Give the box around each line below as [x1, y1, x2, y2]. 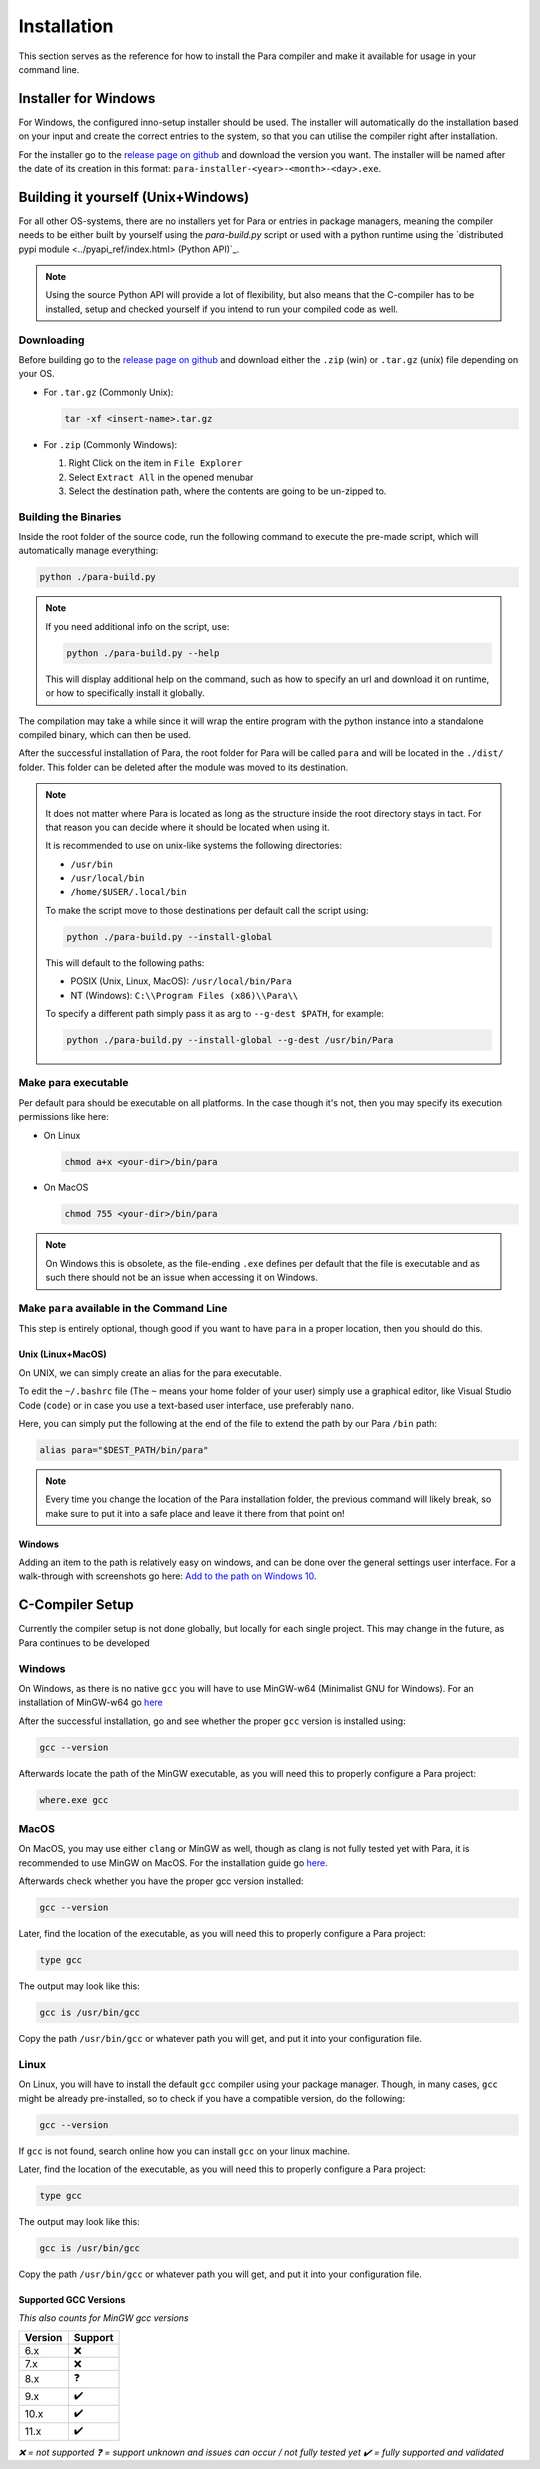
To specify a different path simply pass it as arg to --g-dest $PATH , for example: [45, 1008, 385, 1020]
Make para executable [18, 1076, 129, 1090]
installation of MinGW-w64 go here [18, 1696, 164, 1709]
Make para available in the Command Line [18, 1301, 228, 1315]
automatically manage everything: [18, 545, 159, 557]
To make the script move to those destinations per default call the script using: [45, 904, 369, 916]
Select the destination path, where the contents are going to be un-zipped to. [68, 485, 387, 497]
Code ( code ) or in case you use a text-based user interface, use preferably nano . [18, 1399, 355, 1411]
